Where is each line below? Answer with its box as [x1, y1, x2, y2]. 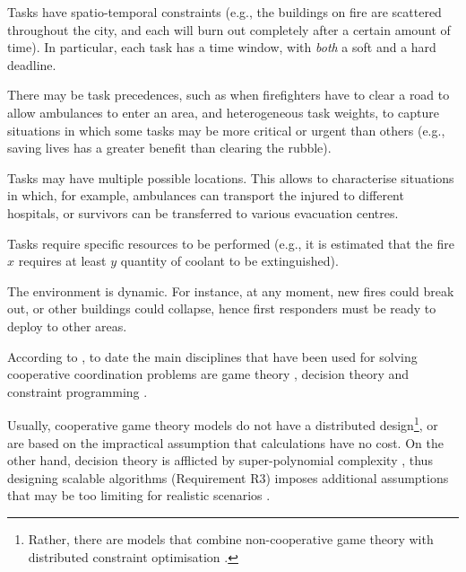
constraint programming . [7, 382, 148, 400]
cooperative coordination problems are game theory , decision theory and [7, 365, 410, 383]
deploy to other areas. [7, 316, 127, 335]
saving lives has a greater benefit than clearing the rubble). [7, 138, 332, 157]
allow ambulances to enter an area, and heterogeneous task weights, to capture [7, 102, 439, 121]
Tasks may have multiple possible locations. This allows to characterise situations [7, 168, 454, 187]
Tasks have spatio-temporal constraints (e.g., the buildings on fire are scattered [7, 3, 442, 21]
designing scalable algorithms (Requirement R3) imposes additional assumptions [7, 468, 449, 487]
